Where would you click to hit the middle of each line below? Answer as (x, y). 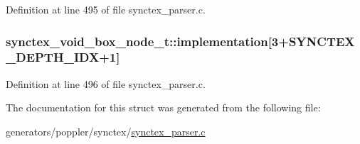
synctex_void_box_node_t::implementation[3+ (147, 41)
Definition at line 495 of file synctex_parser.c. (106, 9)
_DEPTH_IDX (53, 57)
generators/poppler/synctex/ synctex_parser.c (106, 131)
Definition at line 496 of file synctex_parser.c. (106, 83)
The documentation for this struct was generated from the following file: (163, 107)
